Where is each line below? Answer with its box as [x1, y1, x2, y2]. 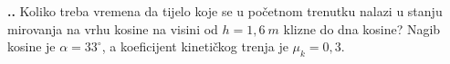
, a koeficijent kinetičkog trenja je [101, 37, 288, 56]
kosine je [7, 37, 56, 56]
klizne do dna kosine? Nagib [283, 19, 441, 38]
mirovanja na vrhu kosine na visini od [7, 19, 218, 38]
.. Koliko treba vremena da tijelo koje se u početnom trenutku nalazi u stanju [7, 2, 443, 20]
